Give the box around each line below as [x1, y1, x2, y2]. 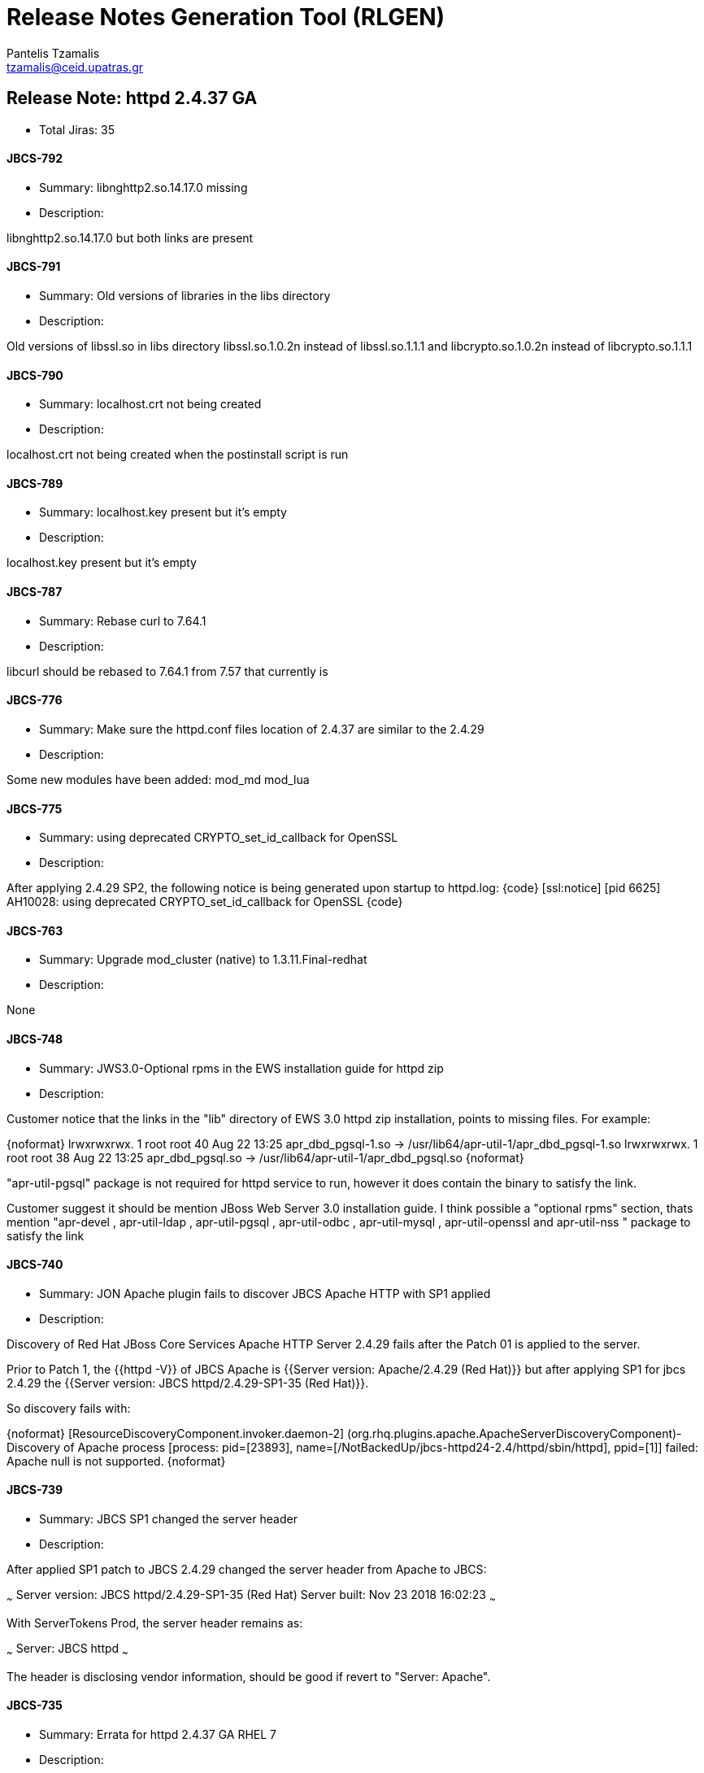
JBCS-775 [7, 801, 63, 816]
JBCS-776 [7, 693, 63, 708]
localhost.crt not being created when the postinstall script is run [7, 447, 349, 462]
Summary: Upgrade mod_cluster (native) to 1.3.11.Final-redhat [39, 952, 367, 967]
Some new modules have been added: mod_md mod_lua [7, 772, 310, 786]
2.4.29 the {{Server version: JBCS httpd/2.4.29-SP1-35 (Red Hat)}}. [7, 1375, 369, 1390]
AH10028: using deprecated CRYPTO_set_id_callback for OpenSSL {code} [7, 895, 403, 909]
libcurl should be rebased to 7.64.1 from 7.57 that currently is [7, 664, 328, 678]
